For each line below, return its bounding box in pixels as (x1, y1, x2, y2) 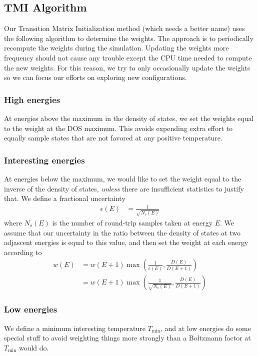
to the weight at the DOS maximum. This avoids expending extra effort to (4, 122, 232, 133)
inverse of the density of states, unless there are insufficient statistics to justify (4, 183, 244, 193)
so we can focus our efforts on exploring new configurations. (4, 72, 187, 82)
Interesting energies (4, 153, 85, 166)
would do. (18, 342, 49, 352)
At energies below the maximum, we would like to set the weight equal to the (4, 173, 241, 183)
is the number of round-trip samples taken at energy (52, 217, 213, 228)
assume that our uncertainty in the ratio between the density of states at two (4, 227, 240, 237)
